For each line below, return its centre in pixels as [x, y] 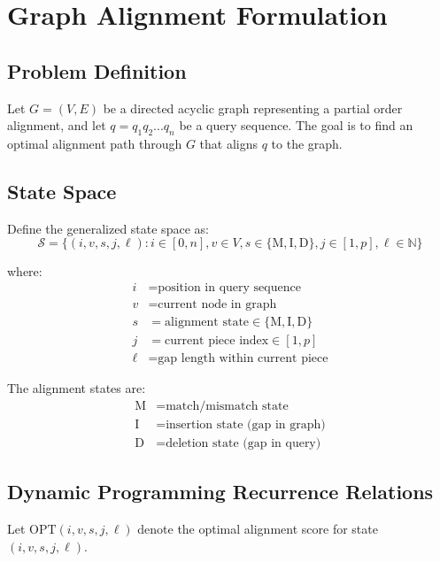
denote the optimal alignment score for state [258, 528]
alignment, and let [57, 125]
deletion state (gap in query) [243, 443]
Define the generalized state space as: [108, 228]
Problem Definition [97, 70]
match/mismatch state [227, 406]
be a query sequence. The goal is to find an [296, 125]
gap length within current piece [243, 359]
